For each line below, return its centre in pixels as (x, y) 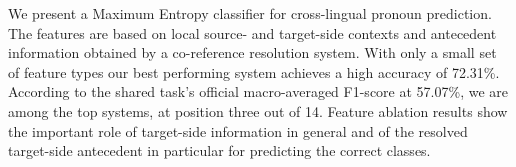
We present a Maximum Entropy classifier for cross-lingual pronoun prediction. (250, 13)
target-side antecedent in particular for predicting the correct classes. (219, 150)
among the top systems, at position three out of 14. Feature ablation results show (258, 110)
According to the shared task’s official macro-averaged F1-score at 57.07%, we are (258, 91)
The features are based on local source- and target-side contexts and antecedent (252, 32)
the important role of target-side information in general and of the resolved (238, 130)
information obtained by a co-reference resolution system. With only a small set (252, 52)
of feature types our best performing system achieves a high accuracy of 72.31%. (254, 71)
